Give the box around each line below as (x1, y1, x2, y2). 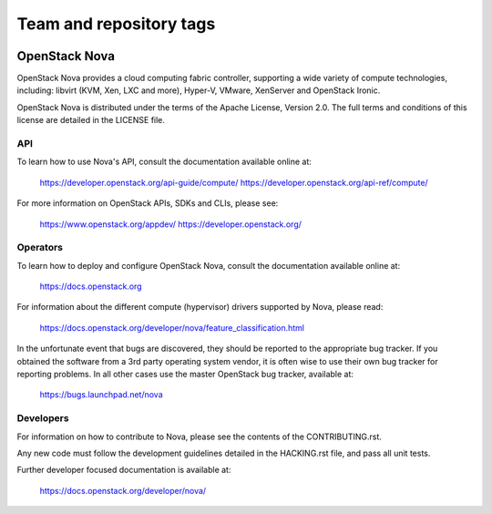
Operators (16, 242, 64, 254)
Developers (16, 412, 69, 425)
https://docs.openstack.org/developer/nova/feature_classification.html (39, 322, 305, 333)
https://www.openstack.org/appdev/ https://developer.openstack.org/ (39, 219, 302, 230)
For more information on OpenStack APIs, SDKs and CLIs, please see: (16, 198, 279, 209)
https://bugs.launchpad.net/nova (39, 389, 163, 400)
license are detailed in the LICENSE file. (16, 115, 166, 126)
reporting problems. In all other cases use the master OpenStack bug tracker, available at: (16, 369, 354, 380)
